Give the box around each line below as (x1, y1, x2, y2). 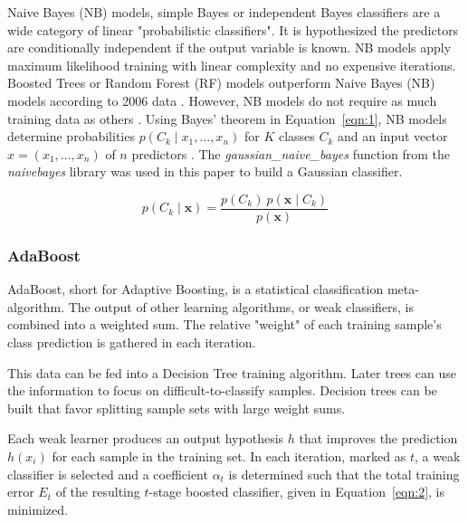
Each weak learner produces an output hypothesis (7, 429, 284, 448)
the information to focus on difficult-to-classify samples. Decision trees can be (7, 381, 437, 400)
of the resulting (55, 482, 140, 501)
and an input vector (338, 127, 448, 146)
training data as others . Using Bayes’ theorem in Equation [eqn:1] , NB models (7, 109, 447, 128)
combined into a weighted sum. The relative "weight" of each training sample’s (7, 315, 442, 334)
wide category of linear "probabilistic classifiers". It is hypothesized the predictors (7, 20, 459, 39)
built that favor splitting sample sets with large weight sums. (7, 398, 346, 417)
